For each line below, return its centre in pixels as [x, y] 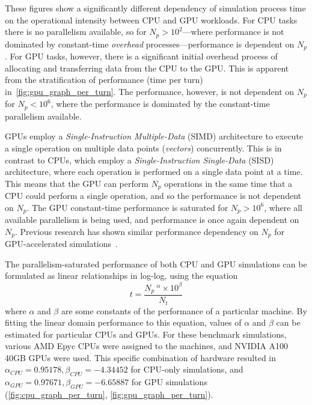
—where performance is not [233, 32]
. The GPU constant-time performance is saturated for [127, 207]
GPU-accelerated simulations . [61, 244]
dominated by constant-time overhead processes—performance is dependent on [150, 44]
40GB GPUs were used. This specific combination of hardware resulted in [141, 357]
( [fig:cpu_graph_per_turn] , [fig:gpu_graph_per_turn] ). [109, 394]
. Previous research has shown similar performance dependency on [136, 231]
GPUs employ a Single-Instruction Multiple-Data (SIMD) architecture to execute [154, 136]
